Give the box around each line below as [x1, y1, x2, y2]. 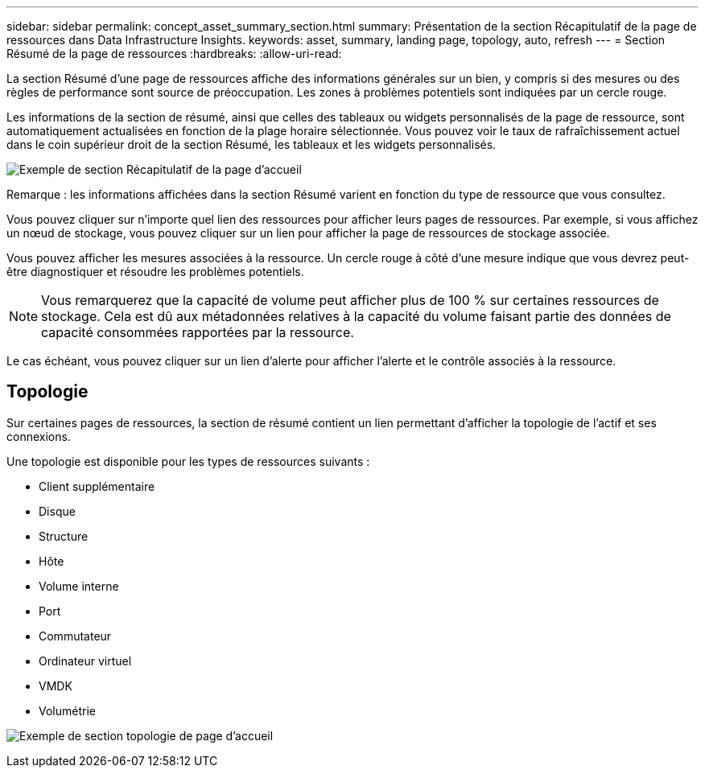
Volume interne [39, 578, 119, 593]
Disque [39, 504, 76, 518]
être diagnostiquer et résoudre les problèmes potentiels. [6, 265, 304, 278]
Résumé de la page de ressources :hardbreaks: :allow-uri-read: [6, 47, 342, 60]
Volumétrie [39, 703, 96, 718]
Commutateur [39, 628, 112, 643]
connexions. [6, 429, 71, 443]
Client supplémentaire [39, 479, 155, 493]
